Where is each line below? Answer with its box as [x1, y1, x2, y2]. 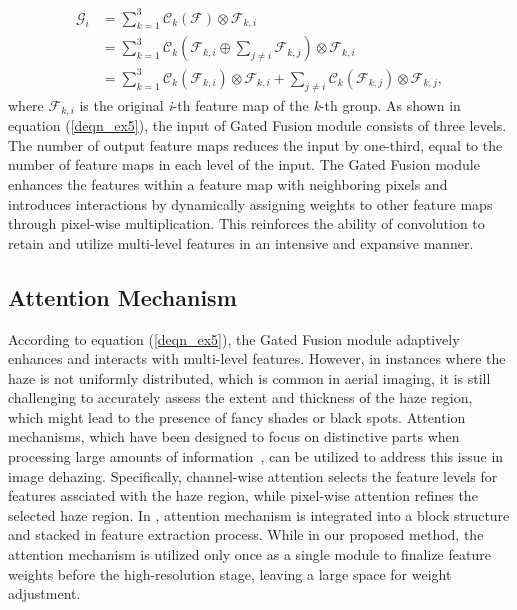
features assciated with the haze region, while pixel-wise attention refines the [8, 485, 478, 506]
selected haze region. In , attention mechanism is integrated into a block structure [8, 504, 510, 525]
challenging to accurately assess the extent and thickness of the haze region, [8, 387, 473, 408]
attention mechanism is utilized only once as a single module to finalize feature [8, 544, 491, 565]
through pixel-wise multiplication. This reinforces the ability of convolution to [8, 213, 485, 234]
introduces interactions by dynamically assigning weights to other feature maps [8, 193, 493, 214]
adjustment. [8, 583, 81, 604]
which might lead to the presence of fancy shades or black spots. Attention [8, 406, 466, 427]
